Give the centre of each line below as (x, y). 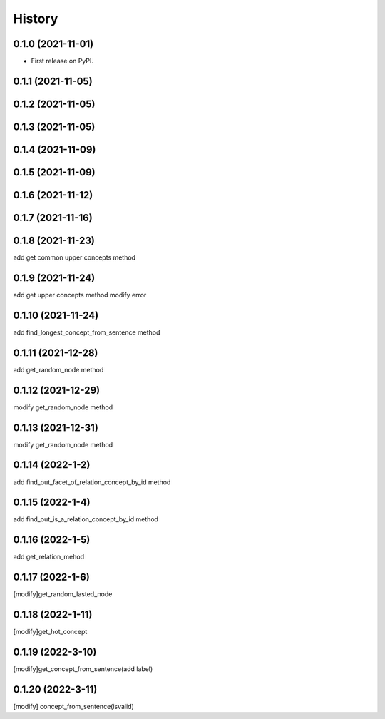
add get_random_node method (58, 369)
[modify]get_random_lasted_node (63, 594)
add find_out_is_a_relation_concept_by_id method (86, 519)
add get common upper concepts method (74, 257)
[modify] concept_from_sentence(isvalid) (74, 706)
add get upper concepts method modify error (80, 295)
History (36, 19)
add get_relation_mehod (49, 557)
